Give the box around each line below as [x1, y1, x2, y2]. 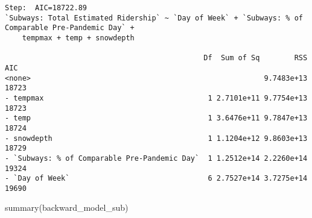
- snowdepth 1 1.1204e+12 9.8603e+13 [5, 134, 308, 143]
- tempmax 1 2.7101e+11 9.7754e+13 [5, 93, 308, 102]
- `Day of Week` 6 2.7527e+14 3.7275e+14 [5, 174, 308, 183]
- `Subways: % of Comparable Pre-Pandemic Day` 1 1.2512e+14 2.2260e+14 [5, 154, 308, 163]
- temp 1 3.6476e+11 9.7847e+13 [5, 114, 308, 123]
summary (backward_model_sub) [5, 201, 129, 214]
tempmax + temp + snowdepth [22, 33, 135, 42]
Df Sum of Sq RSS [203, 54, 308, 63]
